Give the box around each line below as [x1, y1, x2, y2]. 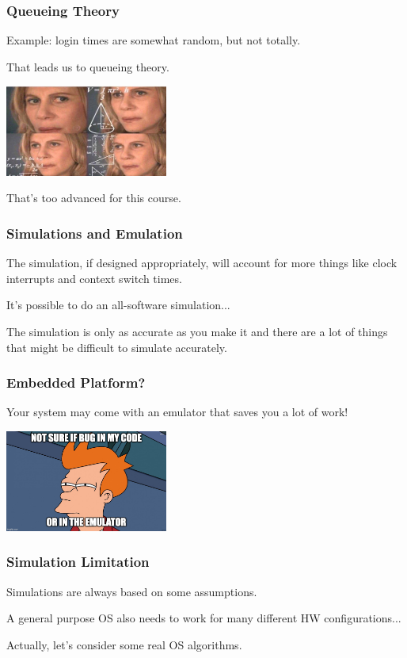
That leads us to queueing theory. [6, 58, 169, 75]
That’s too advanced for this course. [6, 189, 181, 206]
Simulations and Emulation [6, 223, 183, 243]
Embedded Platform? [6, 373, 146, 392]
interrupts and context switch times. [6, 270, 182, 286]
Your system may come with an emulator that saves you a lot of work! [6, 404, 348, 420]
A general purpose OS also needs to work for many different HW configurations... [6, 610, 401, 626]
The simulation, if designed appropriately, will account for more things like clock [6, 254, 397, 271]
